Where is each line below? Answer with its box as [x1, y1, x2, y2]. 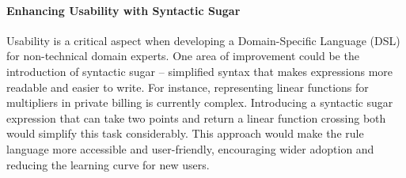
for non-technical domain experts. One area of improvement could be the [6, 47, 359, 64]
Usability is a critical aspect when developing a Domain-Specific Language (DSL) [6, 32, 400, 48]
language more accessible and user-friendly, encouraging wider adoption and [6, 140, 374, 157]
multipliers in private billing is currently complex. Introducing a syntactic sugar [6, 94, 393, 111]
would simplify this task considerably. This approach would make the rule [6, 125, 364, 142]
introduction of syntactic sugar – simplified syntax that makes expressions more [6, 62, 393, 79]
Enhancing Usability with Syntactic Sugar [6, 2, 241, 18]
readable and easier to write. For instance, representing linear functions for [6, 78, 369, 95]
